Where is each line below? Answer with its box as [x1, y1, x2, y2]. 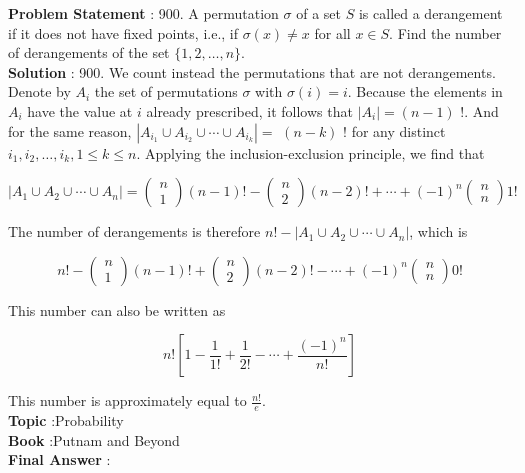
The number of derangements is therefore [8, 221, 261, 242]
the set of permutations [94, 81, 238, 102]
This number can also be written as [8, 299, 226, 320]
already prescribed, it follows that [146, 100, 353, 121]
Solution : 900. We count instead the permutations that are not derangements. [8, 61, 496, 82]
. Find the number [389, 22, 502, 43]
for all [314, 22, 351, 43]
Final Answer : [8, 449, 111, 470]
